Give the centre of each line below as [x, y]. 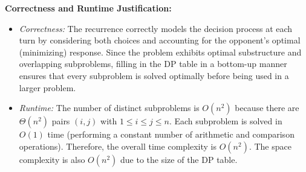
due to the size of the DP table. [179, 159]
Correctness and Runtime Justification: [88, 8]
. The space [270, 146]
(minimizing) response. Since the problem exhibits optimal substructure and [160, 52]
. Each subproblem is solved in [226, 121]
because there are [267, 108]
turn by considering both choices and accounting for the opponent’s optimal [160, 40]
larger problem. [47, 87]
